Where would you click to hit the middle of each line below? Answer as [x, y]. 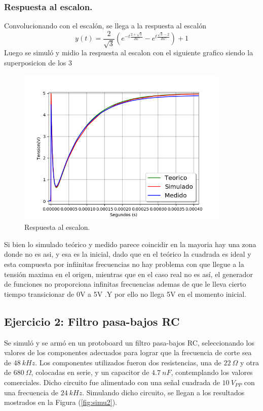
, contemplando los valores [212, 372]
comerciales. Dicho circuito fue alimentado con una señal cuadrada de [112, 382]
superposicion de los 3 [38, 62]
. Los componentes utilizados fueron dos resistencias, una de [128, 362]
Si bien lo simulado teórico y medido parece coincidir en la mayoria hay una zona [130, 244]
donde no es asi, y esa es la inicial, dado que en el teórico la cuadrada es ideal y [128, 254]
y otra [249, 362]
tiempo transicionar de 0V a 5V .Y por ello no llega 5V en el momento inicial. [125, 294]
